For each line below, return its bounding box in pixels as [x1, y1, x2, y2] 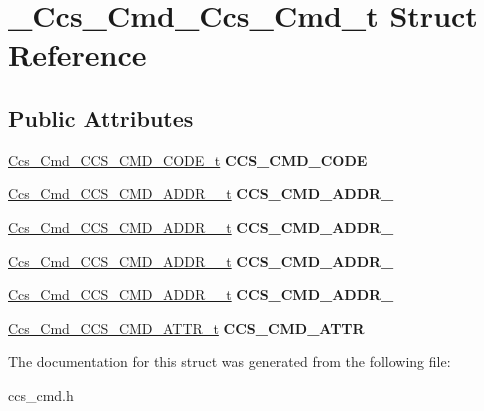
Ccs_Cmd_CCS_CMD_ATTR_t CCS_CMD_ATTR [8, 317, 365, 338]
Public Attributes [8, 102, 194, 133]
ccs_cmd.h [8, 384, 74, 405]
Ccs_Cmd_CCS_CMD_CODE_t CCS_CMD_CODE [8, 149, 368, 170]
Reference [8, 34, 147, 75]
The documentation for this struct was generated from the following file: [8, 351, 451, 372]
